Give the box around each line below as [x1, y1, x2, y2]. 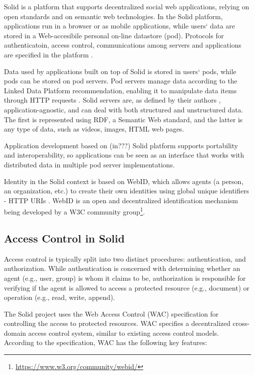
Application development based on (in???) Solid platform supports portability [4, 140, 238, 150]
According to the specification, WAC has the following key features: [4, 337, 207, 348]
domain [4, 327, 26, 338]
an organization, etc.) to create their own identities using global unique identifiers [4, 186, 249, 196]
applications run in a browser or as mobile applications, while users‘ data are [4, 21, 235, 31]
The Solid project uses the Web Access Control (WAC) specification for [4, 308, 219, 319]
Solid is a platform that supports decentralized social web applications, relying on [4, 1, 249, 11]
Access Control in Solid [4, 230, 125, 245]
